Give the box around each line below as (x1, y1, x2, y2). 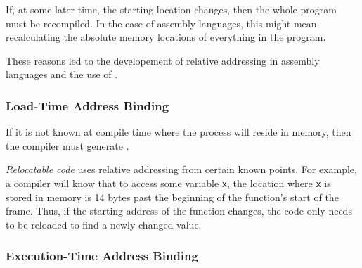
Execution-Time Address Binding (6, 247, 198, 264)
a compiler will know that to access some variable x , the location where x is (6, 175, 331, 190)
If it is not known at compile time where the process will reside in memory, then (6, 125, 351, 139)
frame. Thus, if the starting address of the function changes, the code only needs (6, 203, 352, 218)
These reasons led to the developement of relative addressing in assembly (6, 53, 320, 68)
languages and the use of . (6, 67, 118, 82)
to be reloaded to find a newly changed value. (6, 217, 202, 231)
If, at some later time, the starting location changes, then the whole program (6, 2, 337, 16)
